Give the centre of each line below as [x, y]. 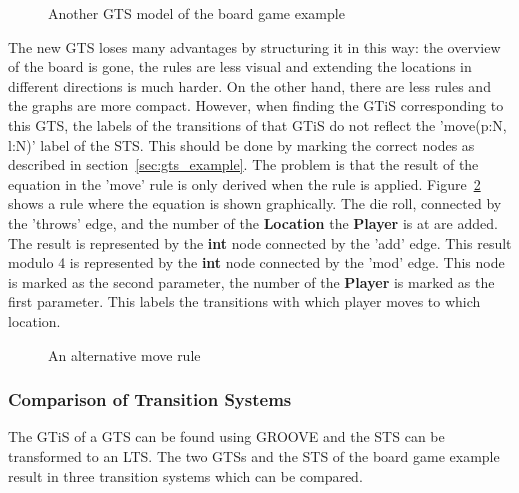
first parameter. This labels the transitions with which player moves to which [244, 301]
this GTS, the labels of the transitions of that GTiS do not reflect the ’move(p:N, [257, 124]
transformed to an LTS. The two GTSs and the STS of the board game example [254, 455]
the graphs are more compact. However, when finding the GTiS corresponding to [256, 105]
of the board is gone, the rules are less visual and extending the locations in [240, 66]
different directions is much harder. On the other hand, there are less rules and [249, 85]
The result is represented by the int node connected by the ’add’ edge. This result [260, 242]
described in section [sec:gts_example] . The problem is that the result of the [243, 164]
